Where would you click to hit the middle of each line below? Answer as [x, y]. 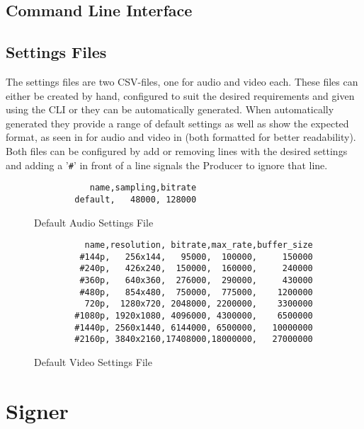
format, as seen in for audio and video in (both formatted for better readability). [181, 137]
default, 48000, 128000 [136, 199]
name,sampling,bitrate [143, 188]
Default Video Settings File [93, 362]
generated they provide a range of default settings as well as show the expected [177, 123]
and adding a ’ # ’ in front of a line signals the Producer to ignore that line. [167, 165]
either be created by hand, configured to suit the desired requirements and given [180, 95]
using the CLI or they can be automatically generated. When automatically [170, 109]
